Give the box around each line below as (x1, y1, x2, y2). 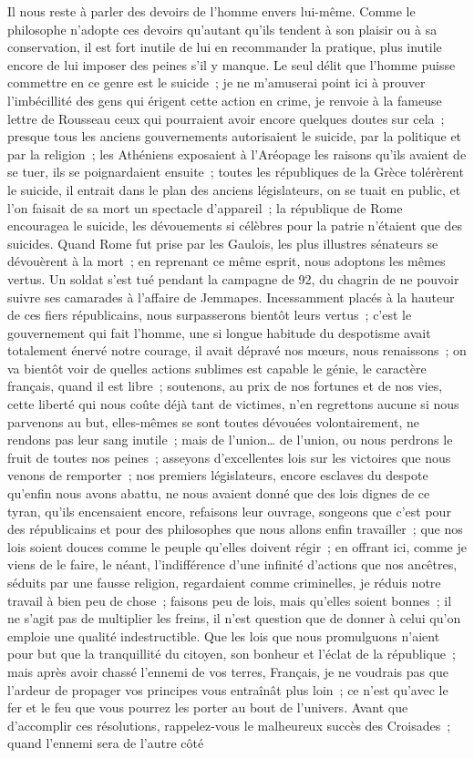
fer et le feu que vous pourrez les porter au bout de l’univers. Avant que (7, 698, 408, 717)
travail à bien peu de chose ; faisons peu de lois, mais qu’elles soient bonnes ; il (7, 590, 452, 609)
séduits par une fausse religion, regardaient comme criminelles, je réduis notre (7, 573, 441, 591)
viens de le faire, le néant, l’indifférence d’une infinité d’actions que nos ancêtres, (7, 555, 458, 574)
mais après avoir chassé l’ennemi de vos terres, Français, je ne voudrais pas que (7, 661, 449, 681)
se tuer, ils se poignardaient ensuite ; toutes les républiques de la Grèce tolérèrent (7, 162, 464, 181)
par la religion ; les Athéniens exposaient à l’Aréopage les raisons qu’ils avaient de (7, 144, 467, 163)
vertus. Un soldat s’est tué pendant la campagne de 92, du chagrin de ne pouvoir (7, 269, 459, 288)
